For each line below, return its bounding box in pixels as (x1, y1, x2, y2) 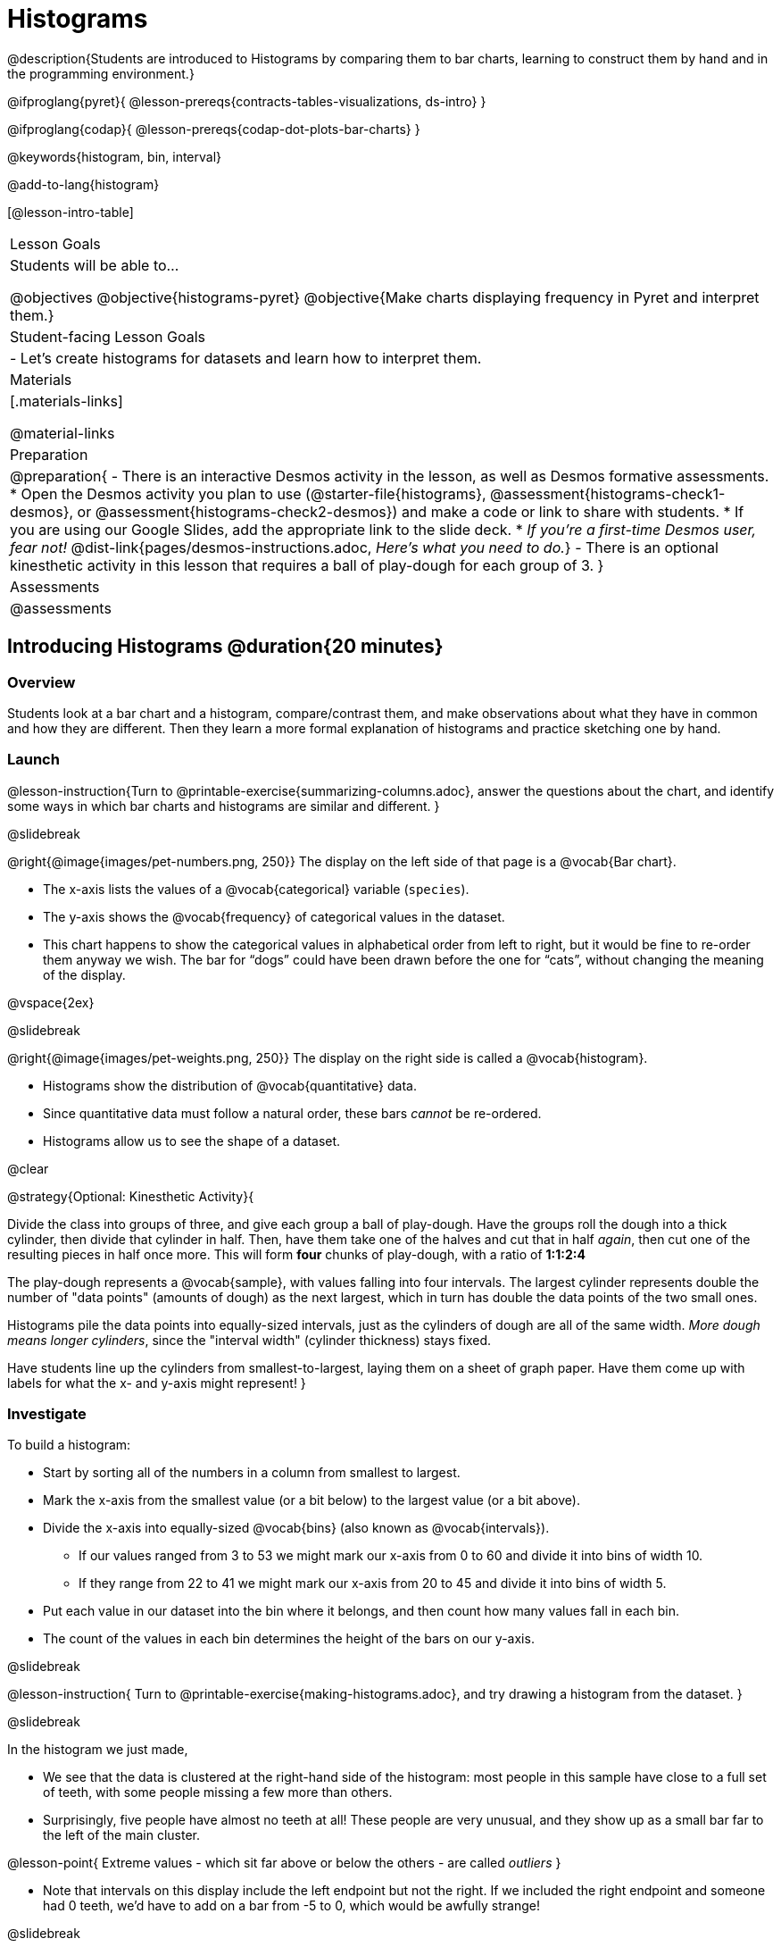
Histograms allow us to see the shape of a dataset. (43, 1132, 341, 1149)
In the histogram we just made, (7, 1742, 188, 1758)
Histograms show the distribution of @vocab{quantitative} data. (43, 1077, 417, 1093)
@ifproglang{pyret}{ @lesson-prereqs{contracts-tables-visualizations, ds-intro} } (7, 93, 486, 109)
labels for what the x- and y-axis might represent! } (7, 1375, 306, 1391)
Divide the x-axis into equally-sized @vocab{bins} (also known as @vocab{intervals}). (43, 1520, 550, 1536)
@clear (7, 1160, 49, 1176)
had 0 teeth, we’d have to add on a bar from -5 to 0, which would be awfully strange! (43, 1898, 540, 1914)
